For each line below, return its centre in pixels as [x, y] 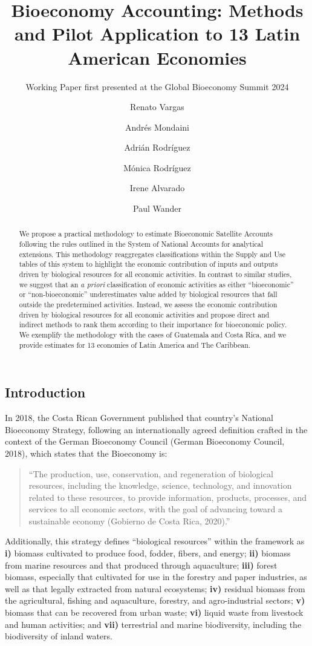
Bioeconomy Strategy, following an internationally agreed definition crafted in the [156, 429]
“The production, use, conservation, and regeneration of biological [151, 473]
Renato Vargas [157, 107]
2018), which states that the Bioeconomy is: [86, 453]
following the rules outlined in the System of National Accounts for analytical [141, 244]
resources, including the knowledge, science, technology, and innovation [160, 485]
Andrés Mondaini [157, 127]
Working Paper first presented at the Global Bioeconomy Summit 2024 [157, 86]
